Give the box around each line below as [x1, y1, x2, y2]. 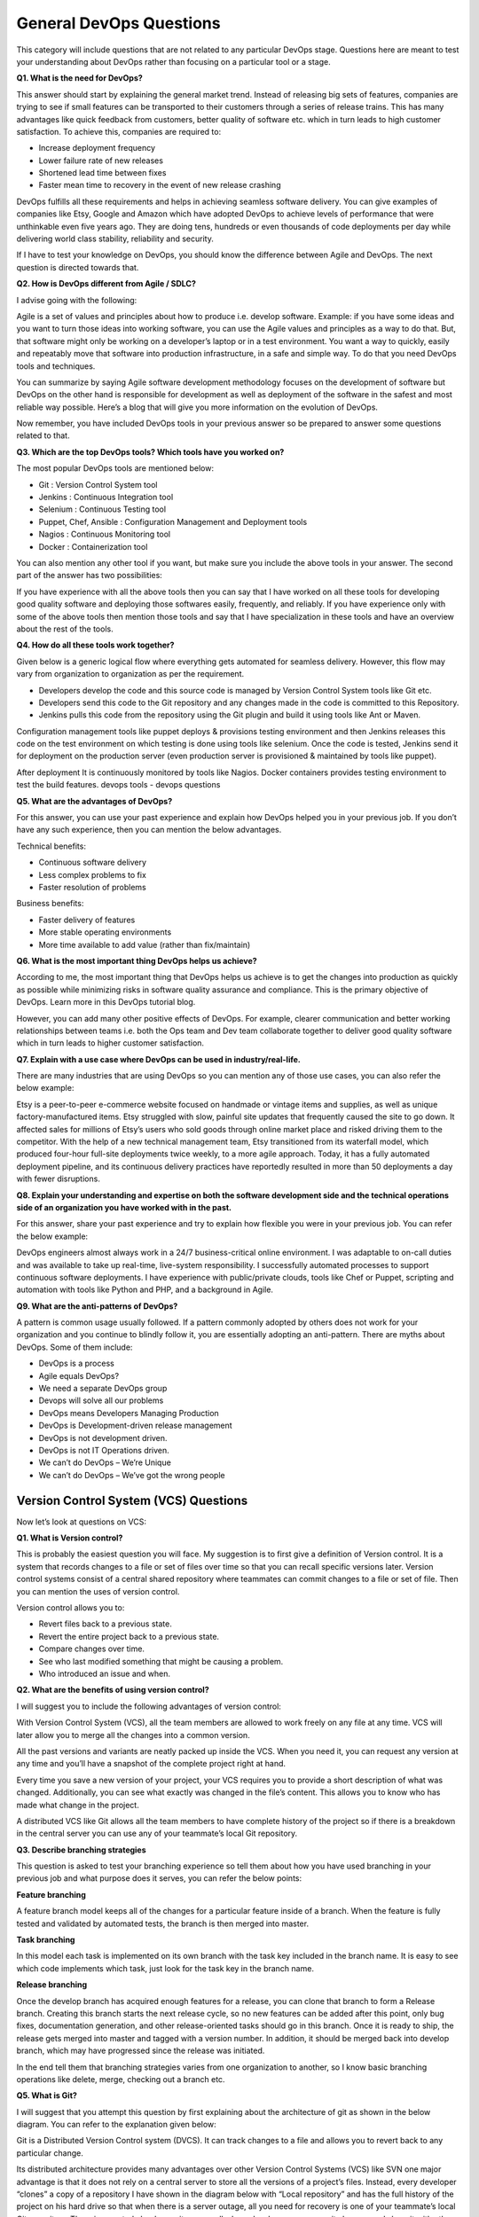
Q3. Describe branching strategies [16, 1845, 146, 1855]
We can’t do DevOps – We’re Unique [38, 1457, 172, 1468]
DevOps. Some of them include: [16, 1342, 133, 1352]
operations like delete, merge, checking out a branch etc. [16, 2073, 225, 2084]
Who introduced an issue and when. [38, 1668, 171, 1679]
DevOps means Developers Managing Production [38, 1407, 219, 1418]
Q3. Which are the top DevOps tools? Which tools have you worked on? [16, 446, 285, 457]
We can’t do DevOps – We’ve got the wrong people [38, 1469, 225, 1480]
